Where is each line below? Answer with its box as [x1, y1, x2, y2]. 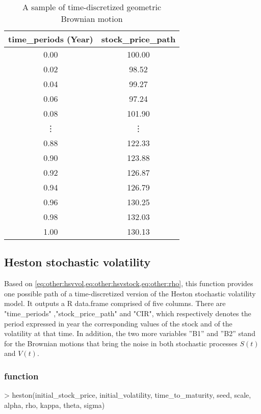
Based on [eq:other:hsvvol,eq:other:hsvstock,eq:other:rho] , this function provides [4, 278, 253, 289]
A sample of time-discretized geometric [22, 1, 162, 13]
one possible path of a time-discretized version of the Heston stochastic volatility [4, 288, 256, 298]
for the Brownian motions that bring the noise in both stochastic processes [4, 338, 238, 348]
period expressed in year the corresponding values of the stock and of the [4, 318, 232, 328]
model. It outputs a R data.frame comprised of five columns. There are [4, 298, 226, 309]
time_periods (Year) [8, 33, 93, 45]
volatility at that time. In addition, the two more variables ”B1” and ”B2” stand [4, 328, 255, 339]
